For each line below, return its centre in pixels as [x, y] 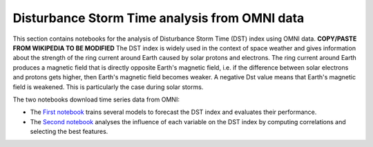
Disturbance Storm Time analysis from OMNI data [159, 18]
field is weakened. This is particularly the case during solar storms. [108, 87]
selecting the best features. [69, 132]
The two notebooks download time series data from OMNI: [96, 99]
